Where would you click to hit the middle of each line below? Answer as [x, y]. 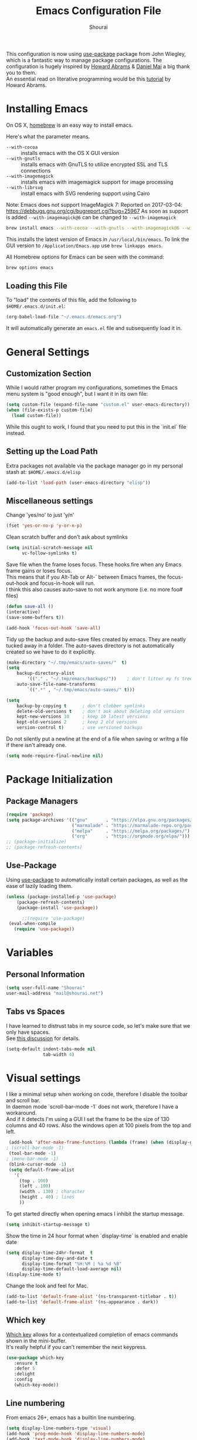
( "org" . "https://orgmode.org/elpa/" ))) [131, 836]
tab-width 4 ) [59, 1054]
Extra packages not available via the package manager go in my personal [95, 466]
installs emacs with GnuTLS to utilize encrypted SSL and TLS [94, 164]
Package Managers [42, 801]
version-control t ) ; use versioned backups [80, 728]
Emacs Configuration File [98, 11]
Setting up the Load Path [52, 451]
